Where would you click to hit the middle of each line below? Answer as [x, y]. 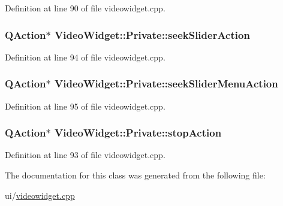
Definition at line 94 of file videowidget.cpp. [85, 57]
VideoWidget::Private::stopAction [138, 133]
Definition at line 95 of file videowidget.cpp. [85, 106]
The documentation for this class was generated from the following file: [135, 175]
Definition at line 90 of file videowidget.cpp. [85, 8]
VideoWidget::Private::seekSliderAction [152, 34]
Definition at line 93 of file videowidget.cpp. [85, 155]
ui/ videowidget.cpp [40, 195]
